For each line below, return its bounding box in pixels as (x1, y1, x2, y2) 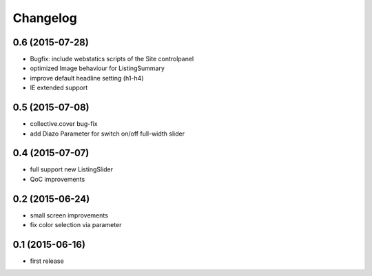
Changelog (12, 10, 77, 25)
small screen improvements (30, 211, 108, 220)
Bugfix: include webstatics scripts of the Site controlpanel (30, 55, 194, 63)
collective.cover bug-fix (30, 120, 98, 128)
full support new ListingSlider (30, 165, 114, 173)
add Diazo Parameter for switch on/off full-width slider (30, 129, 185, 138)
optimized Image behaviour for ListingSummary (30, 64, 165, 72)
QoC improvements (30, 175, 85, 183)
